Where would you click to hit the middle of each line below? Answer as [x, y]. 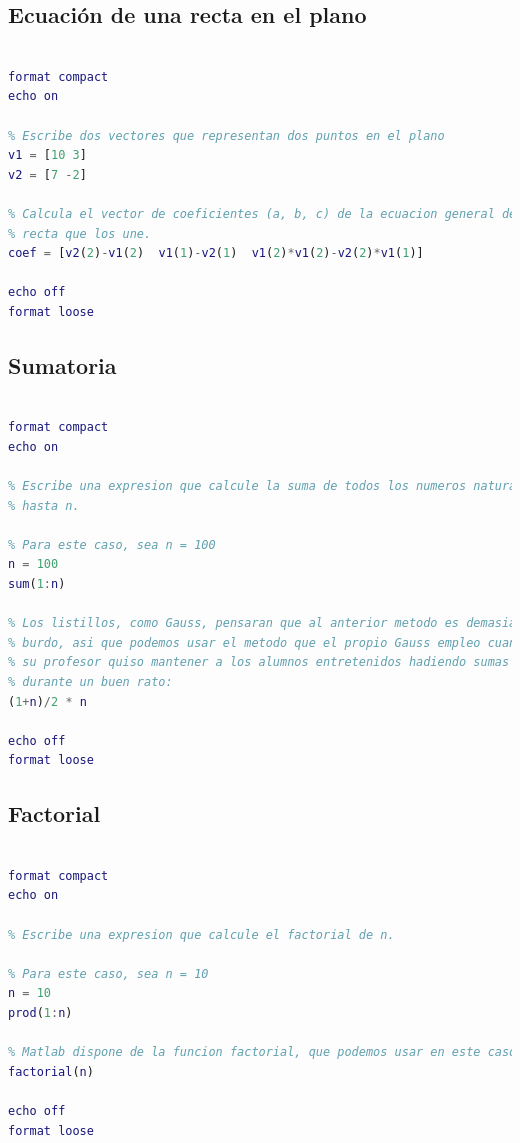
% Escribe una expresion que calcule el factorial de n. [201, 934]
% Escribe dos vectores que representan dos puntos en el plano [226, 135]
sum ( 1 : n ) [37, 584]
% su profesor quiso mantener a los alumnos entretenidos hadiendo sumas [259, 662]
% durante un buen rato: [90, 682]
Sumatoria [62, 364]
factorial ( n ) [51, 1071]
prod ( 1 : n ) [40, 1012]
